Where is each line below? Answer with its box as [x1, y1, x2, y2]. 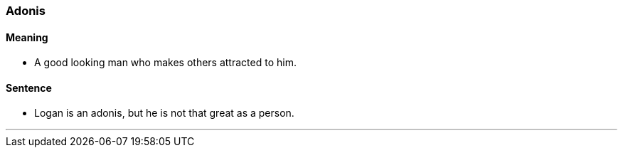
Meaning [6, 31, 48, 43]
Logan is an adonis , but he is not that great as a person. [34, 107, 294, 120]
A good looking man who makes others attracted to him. [34, 56, 297, 69]
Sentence [6, 81, 52, 94]
